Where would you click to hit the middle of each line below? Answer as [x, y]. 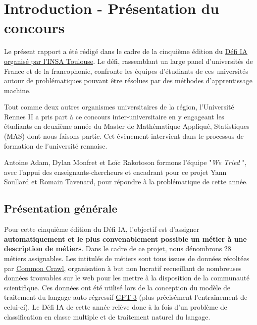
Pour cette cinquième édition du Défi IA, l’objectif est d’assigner [102, 229]
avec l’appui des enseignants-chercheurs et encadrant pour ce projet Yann [115, 172]
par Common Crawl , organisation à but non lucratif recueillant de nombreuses [123, 268]
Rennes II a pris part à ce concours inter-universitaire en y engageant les [114, 116]
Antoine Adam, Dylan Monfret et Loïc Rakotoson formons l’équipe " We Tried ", [125, 162]
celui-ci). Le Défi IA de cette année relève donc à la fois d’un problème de [116, 306]
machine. [18, 90]
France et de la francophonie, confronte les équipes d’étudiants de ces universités [126, 71]
